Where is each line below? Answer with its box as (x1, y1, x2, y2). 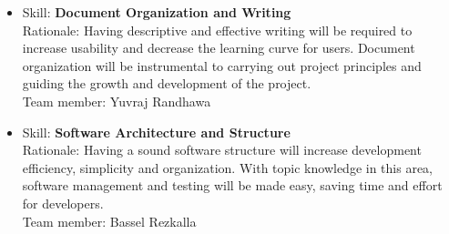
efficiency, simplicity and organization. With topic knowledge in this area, (22, 158, 433, 177)
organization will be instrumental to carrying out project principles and (22, 56, 422, 75)
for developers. (22, 193, 104, 212)
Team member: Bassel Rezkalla (22, 211, 197, 230)
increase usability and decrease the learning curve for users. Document (22, 38, 415, 57)
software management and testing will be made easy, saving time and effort (22, 176, 443, 195)
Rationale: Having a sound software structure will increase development (22, 140, 422, 159)
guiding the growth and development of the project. (22, 74, 311, 93)
